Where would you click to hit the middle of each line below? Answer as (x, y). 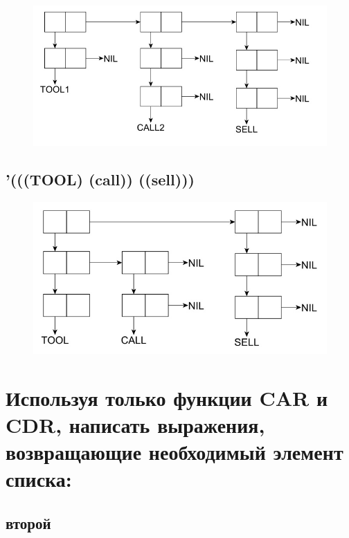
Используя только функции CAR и (167, 397)
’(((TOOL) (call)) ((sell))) (100, 179)
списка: (39, 479)
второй (28, 522)
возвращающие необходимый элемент (174, 452)
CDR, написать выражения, (135, 424)
